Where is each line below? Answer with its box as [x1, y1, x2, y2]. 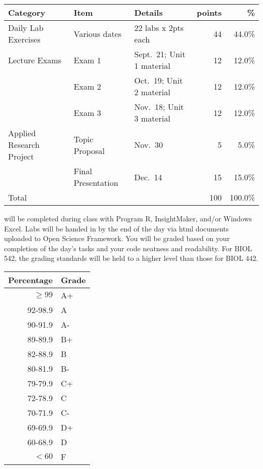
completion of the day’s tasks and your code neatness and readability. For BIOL [4, 243, 252, 253]
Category [8, 7, 46, 18]
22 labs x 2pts [134, 22, 184, 33]
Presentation [73, 177, 118, 188]
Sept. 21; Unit [134, 48, 186, 60]
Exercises [8, 33, 40, 45]
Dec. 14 [134, 171, 162, 183]
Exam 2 [73, 80, 101, 92]
